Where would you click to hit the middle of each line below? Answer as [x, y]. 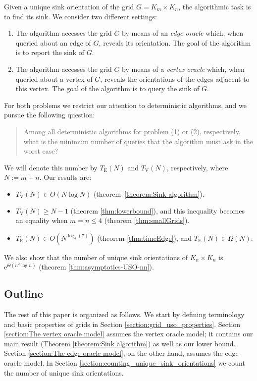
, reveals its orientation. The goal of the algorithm [175, 42]
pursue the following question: [50, 115]
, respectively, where [197, 167]
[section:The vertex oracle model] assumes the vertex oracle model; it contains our [128, 334]
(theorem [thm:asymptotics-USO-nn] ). [96, 267]
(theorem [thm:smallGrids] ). [147, 220]
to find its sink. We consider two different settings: [80, 16]
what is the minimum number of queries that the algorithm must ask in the [138, 141]
